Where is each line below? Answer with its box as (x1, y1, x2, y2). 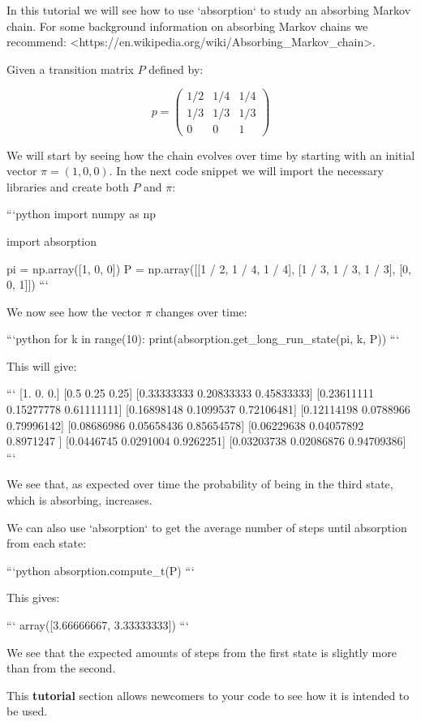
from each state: (6, 535, 87, 552)
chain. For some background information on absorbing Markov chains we (6, 17, 368, 34)
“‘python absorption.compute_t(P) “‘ (6, 561, 195, 578)
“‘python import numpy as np (6, 205, 157, 222)
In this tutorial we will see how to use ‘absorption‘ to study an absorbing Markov (6, 2, 411, 18)
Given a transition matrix (6, 60, 134, 77)
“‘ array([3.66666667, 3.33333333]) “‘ (6, 617, 189, 633)
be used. (6, 703, 48, 720)
